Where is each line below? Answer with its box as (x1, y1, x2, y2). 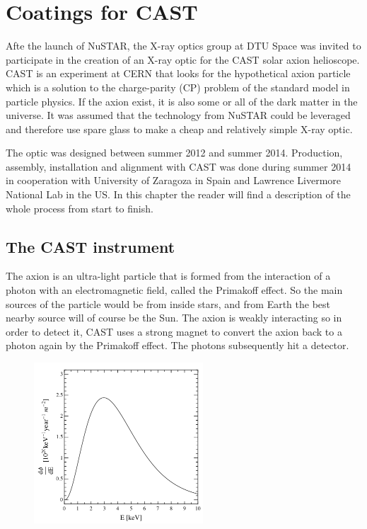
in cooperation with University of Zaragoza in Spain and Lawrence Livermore (6, 173, 341, 188)
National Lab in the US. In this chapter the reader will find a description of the (6, 187, 351, 202)
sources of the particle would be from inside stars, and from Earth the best (6, 296, 331, 311)
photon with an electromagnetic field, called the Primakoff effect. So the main (6, 283, 343, 297)
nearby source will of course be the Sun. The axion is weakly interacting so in (6, 310, 342, 325)
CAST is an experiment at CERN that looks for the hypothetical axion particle (6, 66, 351, 81)
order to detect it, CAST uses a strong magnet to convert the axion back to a (6, 324, 342, 339)
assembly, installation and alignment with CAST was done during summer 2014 (6, 159, 351, 174)
